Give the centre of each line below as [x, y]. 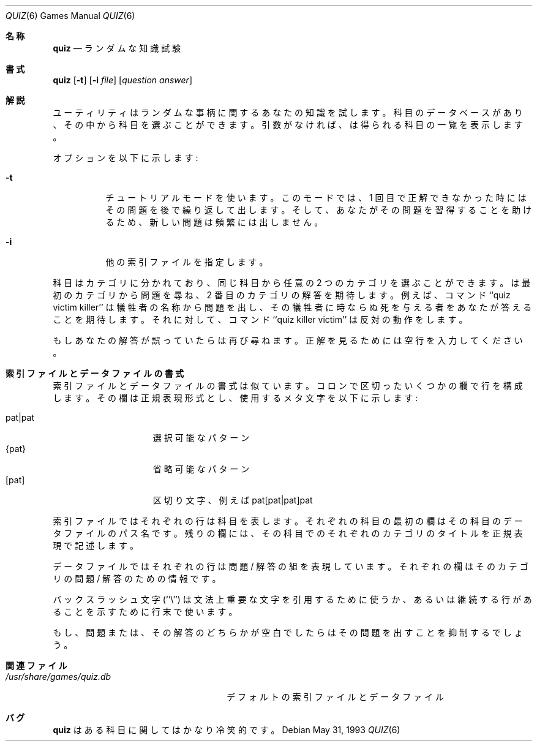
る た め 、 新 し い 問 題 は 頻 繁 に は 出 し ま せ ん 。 [214, 222]
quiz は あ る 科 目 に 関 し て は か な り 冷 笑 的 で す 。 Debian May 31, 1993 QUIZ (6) [227, 730]
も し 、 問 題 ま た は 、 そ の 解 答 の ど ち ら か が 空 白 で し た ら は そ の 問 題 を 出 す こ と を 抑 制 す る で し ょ [288, 632]
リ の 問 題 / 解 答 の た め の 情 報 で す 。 [137, 578]
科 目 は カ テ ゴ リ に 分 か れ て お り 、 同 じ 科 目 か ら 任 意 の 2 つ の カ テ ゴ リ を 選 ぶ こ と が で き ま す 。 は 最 [292, 283]
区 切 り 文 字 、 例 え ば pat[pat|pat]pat [233, 500]
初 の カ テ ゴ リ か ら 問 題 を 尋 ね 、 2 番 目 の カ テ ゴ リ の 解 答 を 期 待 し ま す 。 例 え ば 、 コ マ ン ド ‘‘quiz [282, 295]
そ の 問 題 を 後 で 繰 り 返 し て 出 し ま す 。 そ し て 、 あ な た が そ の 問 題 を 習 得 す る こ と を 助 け [319, 210]
